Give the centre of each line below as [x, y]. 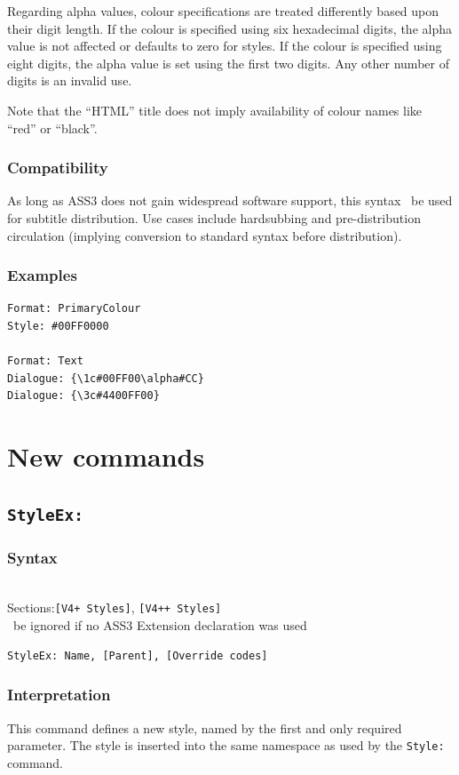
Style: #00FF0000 [58, 326]
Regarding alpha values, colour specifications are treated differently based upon [223, 11]
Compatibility [58, 168]
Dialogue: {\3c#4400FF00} [83, 396]
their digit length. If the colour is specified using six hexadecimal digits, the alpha [229, 28]
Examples [42, 275]
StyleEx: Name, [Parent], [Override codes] [138, 655]
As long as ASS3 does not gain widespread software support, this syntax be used [230, 200]
